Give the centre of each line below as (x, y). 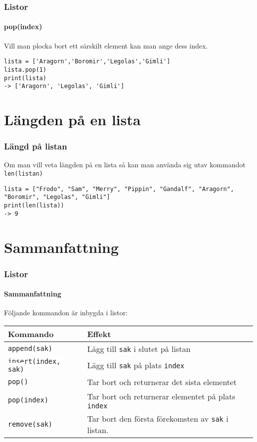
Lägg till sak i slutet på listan (139, 348)
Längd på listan (36, 146)
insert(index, (34, 361)
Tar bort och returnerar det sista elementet (162, 382)
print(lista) (25, 78)
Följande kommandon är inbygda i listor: (66, 313)
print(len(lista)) (34, 206)
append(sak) (30, 349)
